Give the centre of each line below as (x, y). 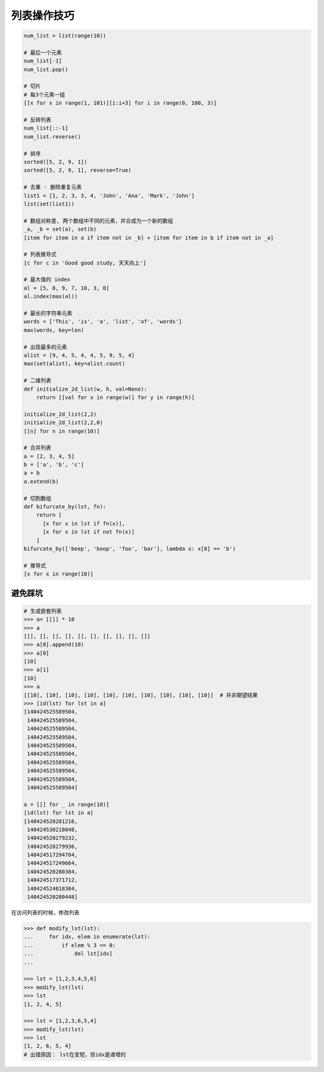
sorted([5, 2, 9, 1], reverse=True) (78, 170)
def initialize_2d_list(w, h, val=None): (85, 389)
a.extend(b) (41, 481)
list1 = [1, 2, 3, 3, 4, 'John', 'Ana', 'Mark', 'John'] (109, 196)
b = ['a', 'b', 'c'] (54, 465)
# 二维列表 (37, 381)
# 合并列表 (37, 448)
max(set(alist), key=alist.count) (74, 364)
